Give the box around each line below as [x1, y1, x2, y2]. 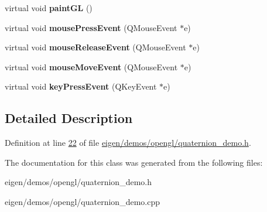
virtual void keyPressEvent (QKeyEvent [5, 80, 157, 93]
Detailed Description [5, 109, 133, 127]
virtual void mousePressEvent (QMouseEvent [5, 21, 177, 33]
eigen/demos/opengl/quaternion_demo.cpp [5, 195, 160, 207]
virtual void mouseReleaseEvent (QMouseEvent [5, 41, 186, 53]
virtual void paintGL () [5, 2, 93, 13]
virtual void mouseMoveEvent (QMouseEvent [5, 60, 178, 73]
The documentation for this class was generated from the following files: [5, 156, 263, 168]
